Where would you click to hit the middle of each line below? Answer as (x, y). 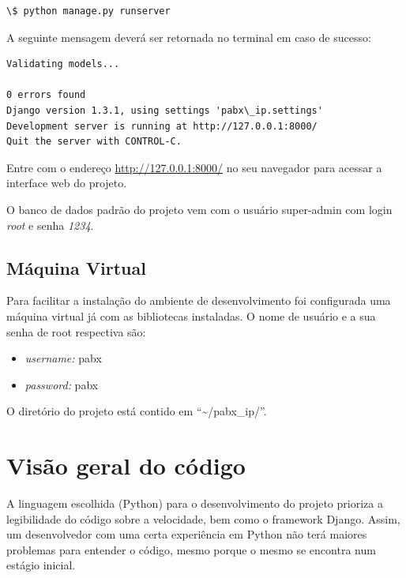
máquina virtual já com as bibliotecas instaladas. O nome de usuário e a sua (191, 315)
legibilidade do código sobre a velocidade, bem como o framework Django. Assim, (203, 518)
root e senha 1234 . (50, 225)
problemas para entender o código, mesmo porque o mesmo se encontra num (191, 549)
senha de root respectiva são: (76, 331)
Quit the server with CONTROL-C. (94, 142)
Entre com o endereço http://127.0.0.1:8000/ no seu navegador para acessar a (194, 167)
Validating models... (63, 64)
